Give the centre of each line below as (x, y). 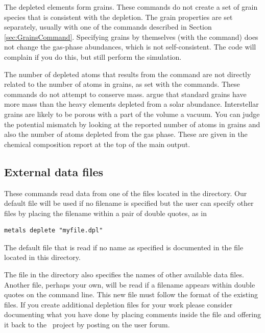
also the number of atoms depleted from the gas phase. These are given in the (126, 134)
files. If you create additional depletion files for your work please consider (118, 304)
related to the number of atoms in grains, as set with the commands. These (122, 84)
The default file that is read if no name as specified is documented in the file (124, 247)
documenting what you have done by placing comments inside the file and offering (133, 314)
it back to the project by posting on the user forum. (87, 325)
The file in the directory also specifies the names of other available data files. (124, 275)
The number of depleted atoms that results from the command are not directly (128, 74)
